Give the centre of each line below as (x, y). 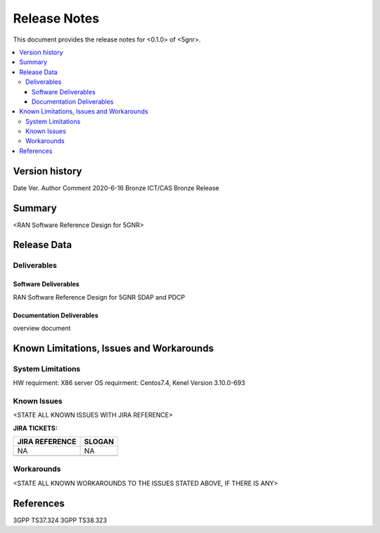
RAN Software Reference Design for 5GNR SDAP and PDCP (99, 297)
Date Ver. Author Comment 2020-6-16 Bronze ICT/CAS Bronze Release (116, 188)
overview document (42, 329)
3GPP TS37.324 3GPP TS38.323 (60, 520)
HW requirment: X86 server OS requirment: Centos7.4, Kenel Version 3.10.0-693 (129, 383)
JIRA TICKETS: (35, 428)
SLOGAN (99, 442)
